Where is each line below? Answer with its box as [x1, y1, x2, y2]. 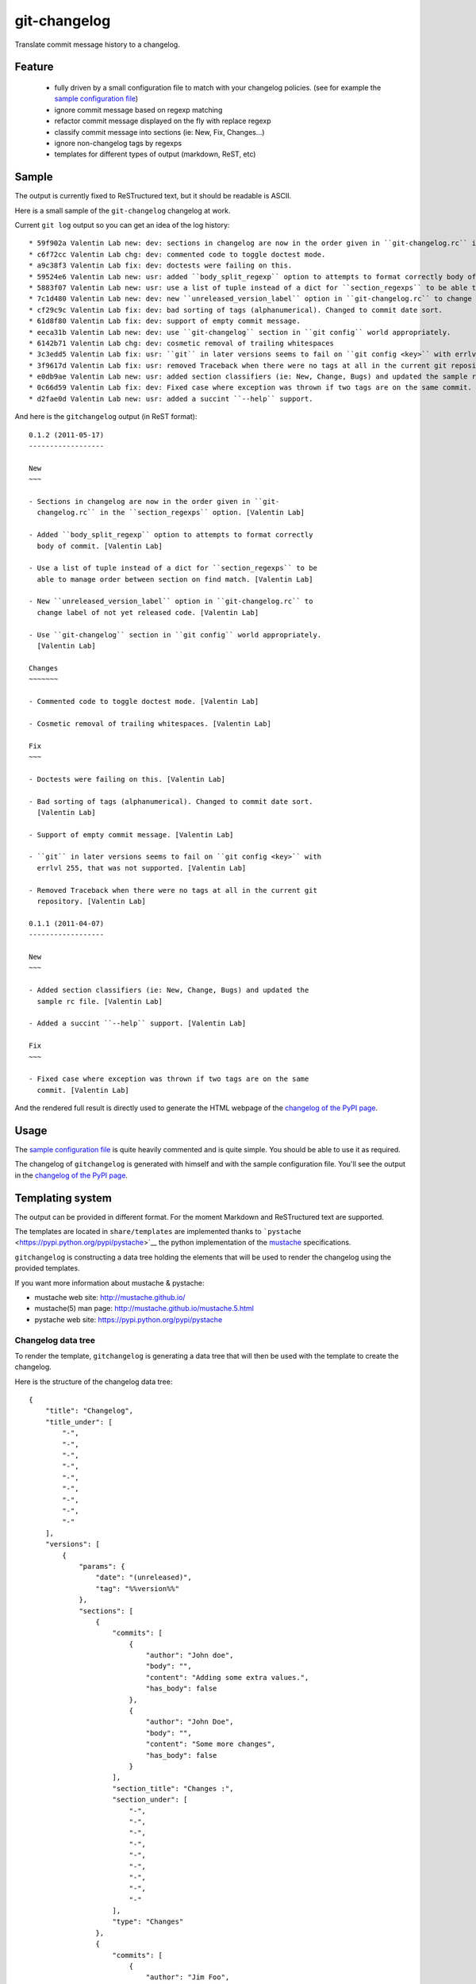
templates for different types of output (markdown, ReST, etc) [54, 149, 256, 159]
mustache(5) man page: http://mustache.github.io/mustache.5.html [34, 1304, 254, 1313]
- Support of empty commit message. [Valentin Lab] [29, 830, 234, 839]
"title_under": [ [44, 1417, 113, 1426]
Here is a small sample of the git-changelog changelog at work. [14, 206, 231, 215]
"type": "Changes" [112, 1917, 184, 1926]
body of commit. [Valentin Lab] [36, 541, 163, 551]
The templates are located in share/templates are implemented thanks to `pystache [14, 1227, 301, 1236]
